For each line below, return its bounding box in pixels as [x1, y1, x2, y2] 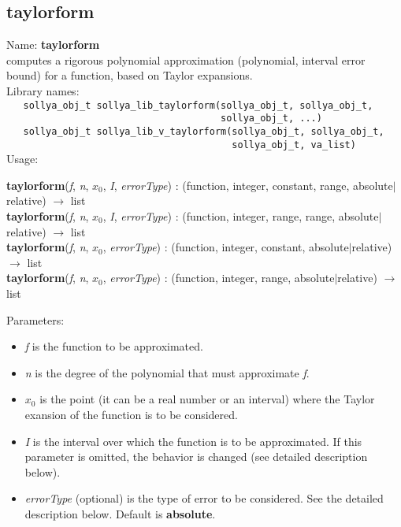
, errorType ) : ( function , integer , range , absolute [102, 269, 335, 286]
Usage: [6, 150, 39, 167]
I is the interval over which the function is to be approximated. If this [24, 432, 362, 449]
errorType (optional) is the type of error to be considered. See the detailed [24, 490, 384, 507]
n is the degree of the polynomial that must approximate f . [24, 364, 310, 380]
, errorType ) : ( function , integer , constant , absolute [102, 239, 349, 255]
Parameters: [6, 311, 65, 328]
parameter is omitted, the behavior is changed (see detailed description [24, 448, 368, 465]
